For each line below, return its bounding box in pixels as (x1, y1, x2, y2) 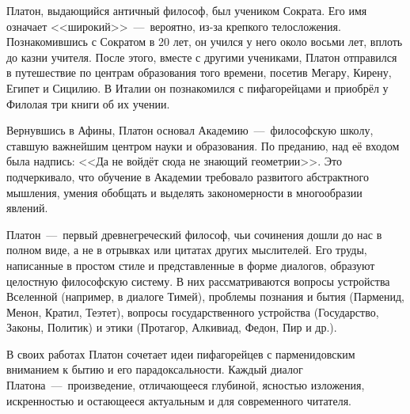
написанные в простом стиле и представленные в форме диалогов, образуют (6, 256, 375, 273)
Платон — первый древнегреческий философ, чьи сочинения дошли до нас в (6, 226, 382, 242)
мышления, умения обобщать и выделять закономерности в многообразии (6, 184, 363, 200)
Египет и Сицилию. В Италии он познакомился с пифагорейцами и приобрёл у (6, 79, 389, 96)
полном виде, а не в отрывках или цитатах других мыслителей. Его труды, (6, 241, 367, 258)
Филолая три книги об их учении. (6, 95, 170, 112)
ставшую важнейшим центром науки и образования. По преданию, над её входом (6, 137, 400, 154)
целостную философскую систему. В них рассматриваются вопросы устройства (6, 272, 390, 289)
